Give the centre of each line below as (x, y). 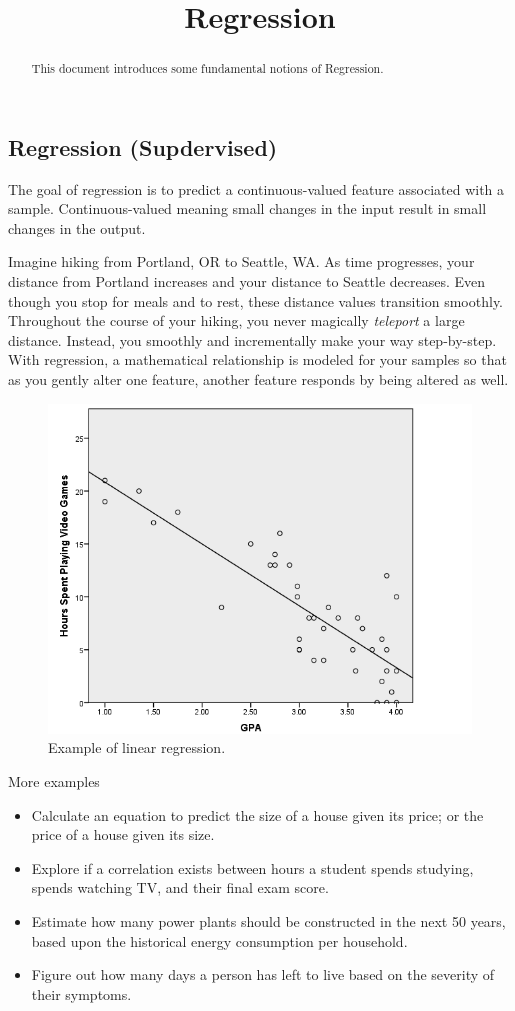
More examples (54, 781)
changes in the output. (77, 227)
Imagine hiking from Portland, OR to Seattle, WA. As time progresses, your (241, 261)
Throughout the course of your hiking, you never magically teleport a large (236, 320)
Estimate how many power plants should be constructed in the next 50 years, (268, 921)
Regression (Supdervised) (143, 146)
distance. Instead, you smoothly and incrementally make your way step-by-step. (252, 339)
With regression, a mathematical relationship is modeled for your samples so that (257, 359)
